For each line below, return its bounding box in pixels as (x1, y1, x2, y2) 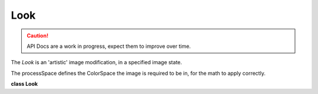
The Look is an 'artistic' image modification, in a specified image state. (11, 59, 183, 66)
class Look (11, 81, 38, 88)
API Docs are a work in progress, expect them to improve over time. (26, 43, 191, 50)
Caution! (26, 32, 49, 39)
